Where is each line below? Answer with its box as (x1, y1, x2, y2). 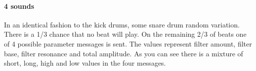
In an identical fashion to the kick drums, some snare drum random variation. (4, 19, 240, 29)
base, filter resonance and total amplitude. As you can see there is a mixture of (4, 48, 243, 58)
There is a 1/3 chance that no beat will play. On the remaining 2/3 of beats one (4, 29, 247, 39)
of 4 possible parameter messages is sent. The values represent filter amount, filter (4, 38, 252, 48)
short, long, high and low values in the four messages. (4, 58, 166, 68)
